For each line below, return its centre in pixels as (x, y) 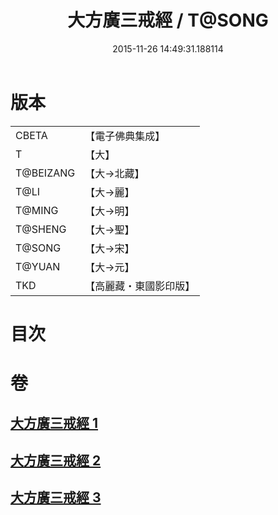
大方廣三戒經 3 (56, 497)
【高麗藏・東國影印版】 (140, 286)
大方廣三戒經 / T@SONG (168, 20)
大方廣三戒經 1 (54, 423)
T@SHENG (41, 229)
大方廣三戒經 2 (56, 460)
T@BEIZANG (45, 173)
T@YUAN (38, 266)
